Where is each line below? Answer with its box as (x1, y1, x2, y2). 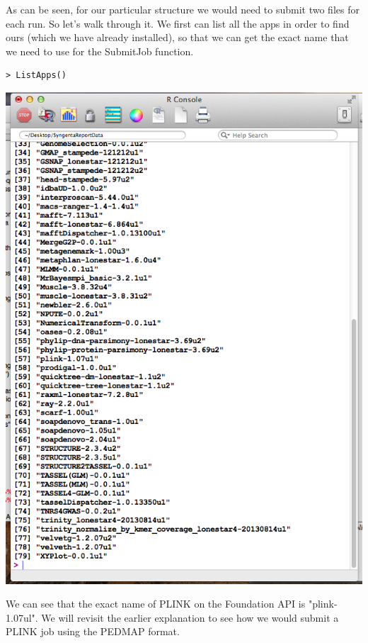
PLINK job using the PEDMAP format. (6, 624, 180, 639)
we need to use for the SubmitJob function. (6, 43, 194, 58)
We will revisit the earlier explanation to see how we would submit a (41, 610, 339, 625)
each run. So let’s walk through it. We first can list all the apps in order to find (6, 16, 350, 30)
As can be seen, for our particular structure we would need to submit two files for (6, 2, 360, 16)
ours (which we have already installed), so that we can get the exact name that (6, 30, 349, 45)
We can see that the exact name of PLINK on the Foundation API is (6, 596, 306, 611)
